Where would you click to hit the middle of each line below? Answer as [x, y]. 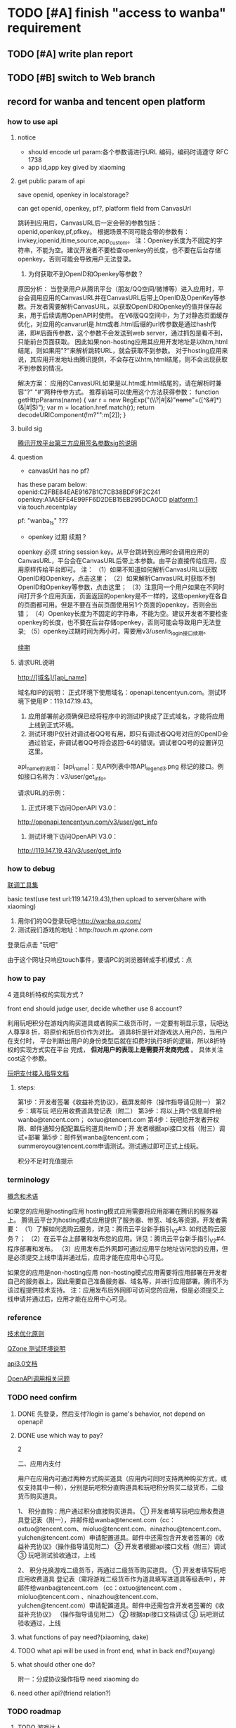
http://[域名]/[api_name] [52, 677]
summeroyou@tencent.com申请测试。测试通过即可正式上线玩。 [110, 1146]
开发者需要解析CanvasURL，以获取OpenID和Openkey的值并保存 [123, 307]
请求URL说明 [36, 662]
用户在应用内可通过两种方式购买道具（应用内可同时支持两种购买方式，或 [122, 1479]
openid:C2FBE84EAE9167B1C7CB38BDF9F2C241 [89, 492]
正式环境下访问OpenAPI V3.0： [73, 808]
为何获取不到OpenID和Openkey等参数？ [86, 274]
